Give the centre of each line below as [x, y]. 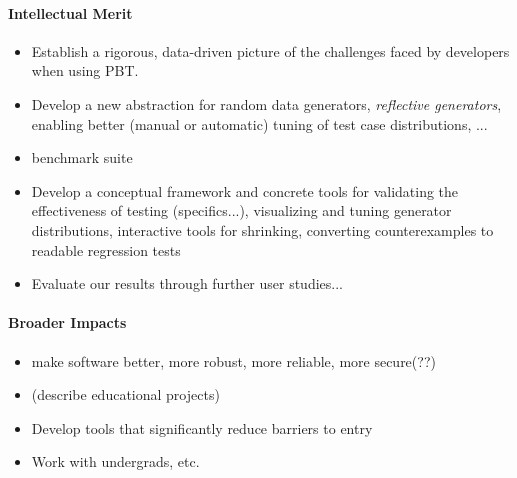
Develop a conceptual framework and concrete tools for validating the [245, 190]
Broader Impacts [67, 322]
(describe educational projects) [125, 394]
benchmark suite [82, 157]
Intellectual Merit [70, 12]
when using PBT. [85, 70]
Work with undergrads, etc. [115, 461]
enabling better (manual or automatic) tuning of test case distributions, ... [259, 123]
